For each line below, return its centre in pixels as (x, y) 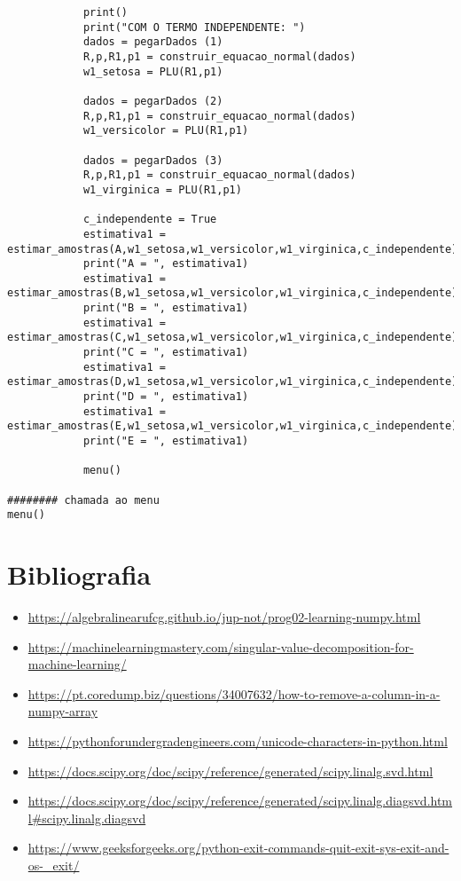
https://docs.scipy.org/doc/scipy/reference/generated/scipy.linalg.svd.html (230, 771)
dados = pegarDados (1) (153, 42)
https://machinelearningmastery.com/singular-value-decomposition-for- (221, 646)
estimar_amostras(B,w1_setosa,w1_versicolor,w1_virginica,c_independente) (233, 293)
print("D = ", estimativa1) (166, 397)
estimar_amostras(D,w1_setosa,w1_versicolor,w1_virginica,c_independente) (233, 382)
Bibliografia (79, 574)
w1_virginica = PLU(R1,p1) (162, 189)
